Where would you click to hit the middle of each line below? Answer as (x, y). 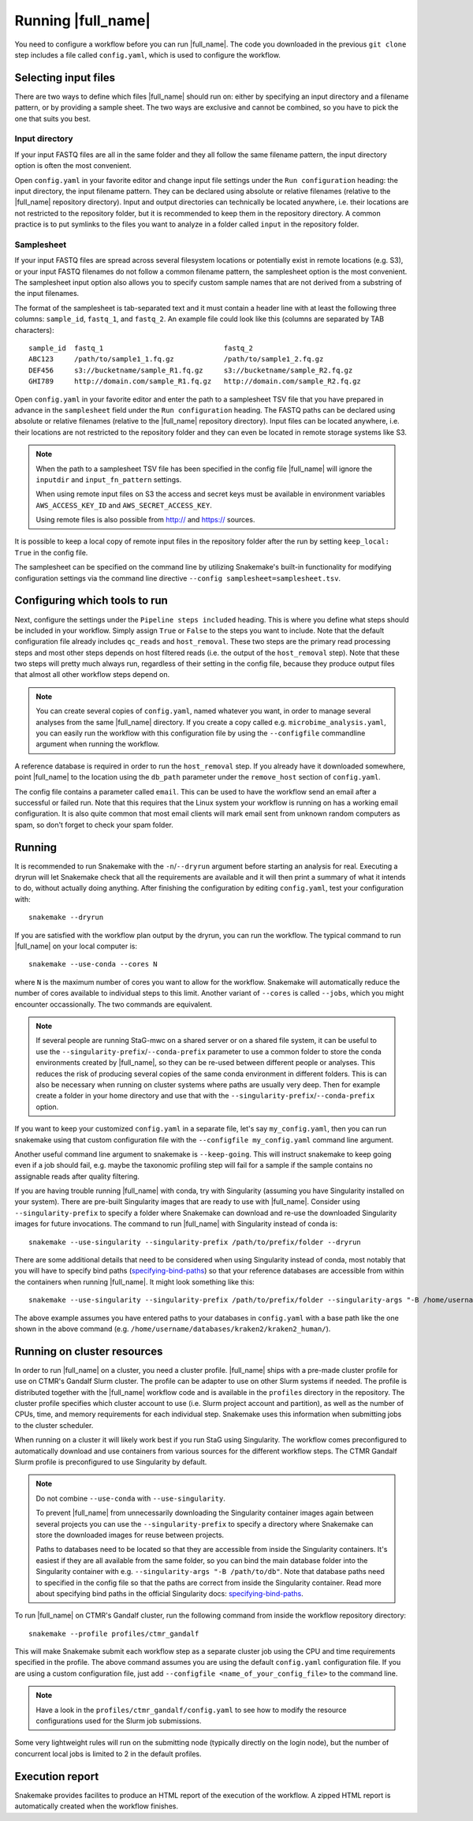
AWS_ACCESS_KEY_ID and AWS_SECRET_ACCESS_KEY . (124, 505)
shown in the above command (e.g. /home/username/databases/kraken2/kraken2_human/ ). (173, 1329)
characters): (34, 330)
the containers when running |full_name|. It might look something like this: (135, 1281)
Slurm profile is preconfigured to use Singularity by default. (111, 1462)
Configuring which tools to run (91, 601)
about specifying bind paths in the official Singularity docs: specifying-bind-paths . (169, 1593)
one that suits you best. (52, 118)
